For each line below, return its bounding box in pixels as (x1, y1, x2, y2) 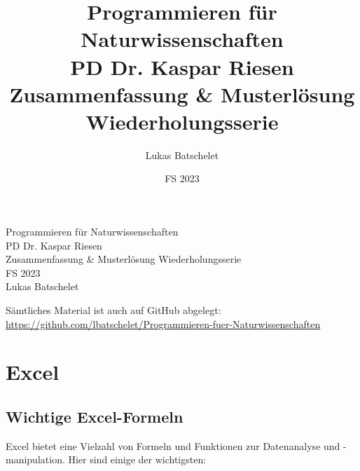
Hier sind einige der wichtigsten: (68, 452, 207, 467)
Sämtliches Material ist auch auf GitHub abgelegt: (6, 303, 221, 318)
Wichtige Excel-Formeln (6, 405, 184, 427)
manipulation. (6, 452, 65, 467)
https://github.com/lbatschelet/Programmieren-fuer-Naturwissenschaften (6, 316, 321, 331)
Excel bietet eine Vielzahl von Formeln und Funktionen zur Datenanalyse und (6, 438, 340, 453)
